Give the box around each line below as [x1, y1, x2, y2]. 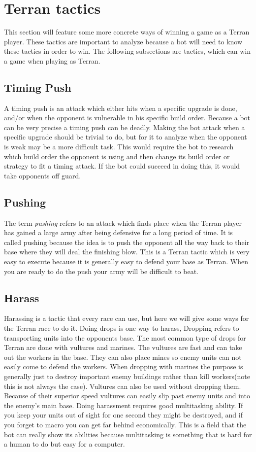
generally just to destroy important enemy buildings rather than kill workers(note [4, 371, 250, 381]
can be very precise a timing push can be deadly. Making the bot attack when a [4, 122, 245, 132]
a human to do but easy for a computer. [4, 439, 125, 449]
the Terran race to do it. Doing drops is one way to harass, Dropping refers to [4, 323, 239, 333]
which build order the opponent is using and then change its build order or [4, 151, 230, 161]
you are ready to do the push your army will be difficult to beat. [4, 266, 198, 276]
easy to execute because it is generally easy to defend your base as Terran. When [4, 256, 249, 267]
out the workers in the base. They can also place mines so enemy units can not [4, 351, 242, 362]
